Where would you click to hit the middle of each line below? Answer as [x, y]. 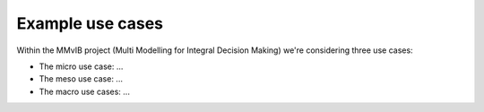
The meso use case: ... [81, 79]
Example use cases [90, 23]
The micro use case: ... [81, 66]
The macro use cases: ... [84, 91]
